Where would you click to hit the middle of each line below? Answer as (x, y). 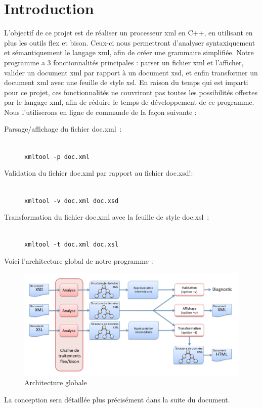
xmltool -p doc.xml (57, 157)
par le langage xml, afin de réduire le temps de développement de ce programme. (129, 102)
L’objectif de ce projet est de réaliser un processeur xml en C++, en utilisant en (128, 33)
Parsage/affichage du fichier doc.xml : (63, 129)
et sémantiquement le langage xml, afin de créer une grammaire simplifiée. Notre (129, 52)
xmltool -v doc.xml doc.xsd (72, 201)
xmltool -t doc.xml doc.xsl (72, 245)
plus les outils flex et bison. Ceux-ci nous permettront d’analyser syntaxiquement (130, 42)
